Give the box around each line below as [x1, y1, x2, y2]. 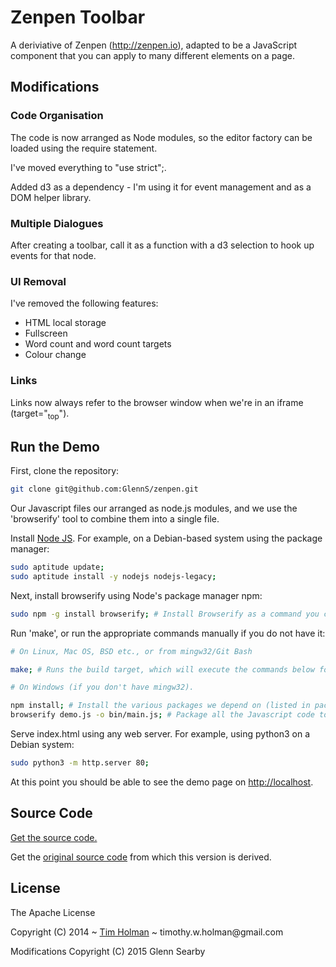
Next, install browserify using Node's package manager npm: [10, 589, 263, 601]
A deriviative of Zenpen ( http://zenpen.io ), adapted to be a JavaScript [10, 39, 298, 51]
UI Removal [10, 274, 67, 288]
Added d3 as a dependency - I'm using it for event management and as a [10, 181, 312, 193]
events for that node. [10, 249, 97, 261]
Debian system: [10, 739, 75, 750]
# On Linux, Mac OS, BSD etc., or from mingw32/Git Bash [10, 646, 253, 656]
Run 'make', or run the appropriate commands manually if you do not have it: [10, 627, 326, 639]
